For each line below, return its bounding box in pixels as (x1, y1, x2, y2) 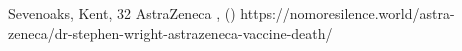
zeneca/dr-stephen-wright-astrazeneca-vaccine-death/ (8, 22, 333, 43)
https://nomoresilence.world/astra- (240, 3, 455, 23)
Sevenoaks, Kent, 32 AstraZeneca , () (8, 3, 236, 23)
